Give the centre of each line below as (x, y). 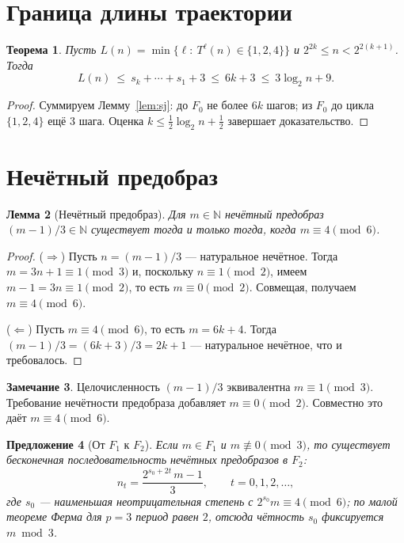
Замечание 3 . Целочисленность (83, 386)
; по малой (372, 501)
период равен (167, 516)
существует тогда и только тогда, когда (194, 229)
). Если (161, 444)
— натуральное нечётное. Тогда (261, 255)
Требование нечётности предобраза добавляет (116, 402)
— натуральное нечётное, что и (266, 344)
